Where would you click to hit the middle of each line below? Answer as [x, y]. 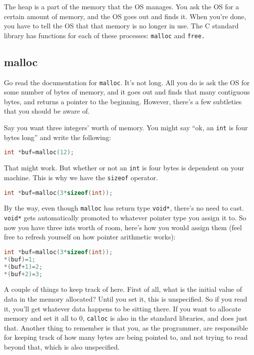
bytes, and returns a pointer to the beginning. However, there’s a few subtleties [123, 101]
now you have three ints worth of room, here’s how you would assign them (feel [123, 227]
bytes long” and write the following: [58, 137]
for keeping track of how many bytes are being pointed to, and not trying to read [126, 337]
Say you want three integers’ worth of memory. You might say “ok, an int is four [126, 128]
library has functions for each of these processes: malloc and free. [104, 35]
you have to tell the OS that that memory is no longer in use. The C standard [121, 26]
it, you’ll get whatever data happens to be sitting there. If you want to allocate [123, 308]
